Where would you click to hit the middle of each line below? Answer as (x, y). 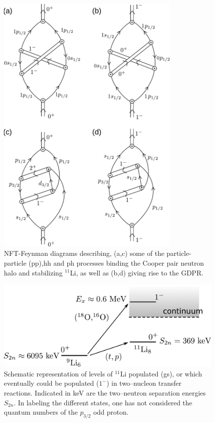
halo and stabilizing (33, 272)
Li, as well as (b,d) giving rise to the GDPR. (137, 272)
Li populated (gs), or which (161, 373)
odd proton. (111, 412)
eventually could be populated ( (52, 383)
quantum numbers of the (41, 412)
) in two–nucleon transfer (144, 383)
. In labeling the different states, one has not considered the (103, 402)
